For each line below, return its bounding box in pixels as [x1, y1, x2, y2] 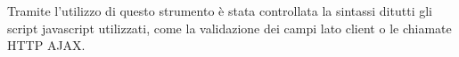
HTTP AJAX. [7, 36, 86, 54]
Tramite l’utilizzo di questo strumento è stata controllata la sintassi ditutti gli [7, 2, 432, 19]
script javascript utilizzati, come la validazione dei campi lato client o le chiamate [7, 18, 452, 37]
